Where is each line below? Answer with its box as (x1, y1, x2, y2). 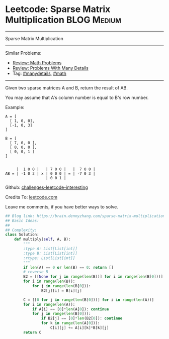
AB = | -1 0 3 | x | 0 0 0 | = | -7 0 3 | (5, 171, 96, 176)
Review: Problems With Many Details (12, 65, 89, 71)
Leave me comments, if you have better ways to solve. (5, 203, 118, 209)
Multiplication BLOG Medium (5, 14, 122, 26)
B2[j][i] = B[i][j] (41, 288, 82, 293)
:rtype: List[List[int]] (23, 255, 75, 261)
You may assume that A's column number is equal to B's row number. (5, 94, 149, 100)
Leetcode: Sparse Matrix (5, 4, 111, 15)
